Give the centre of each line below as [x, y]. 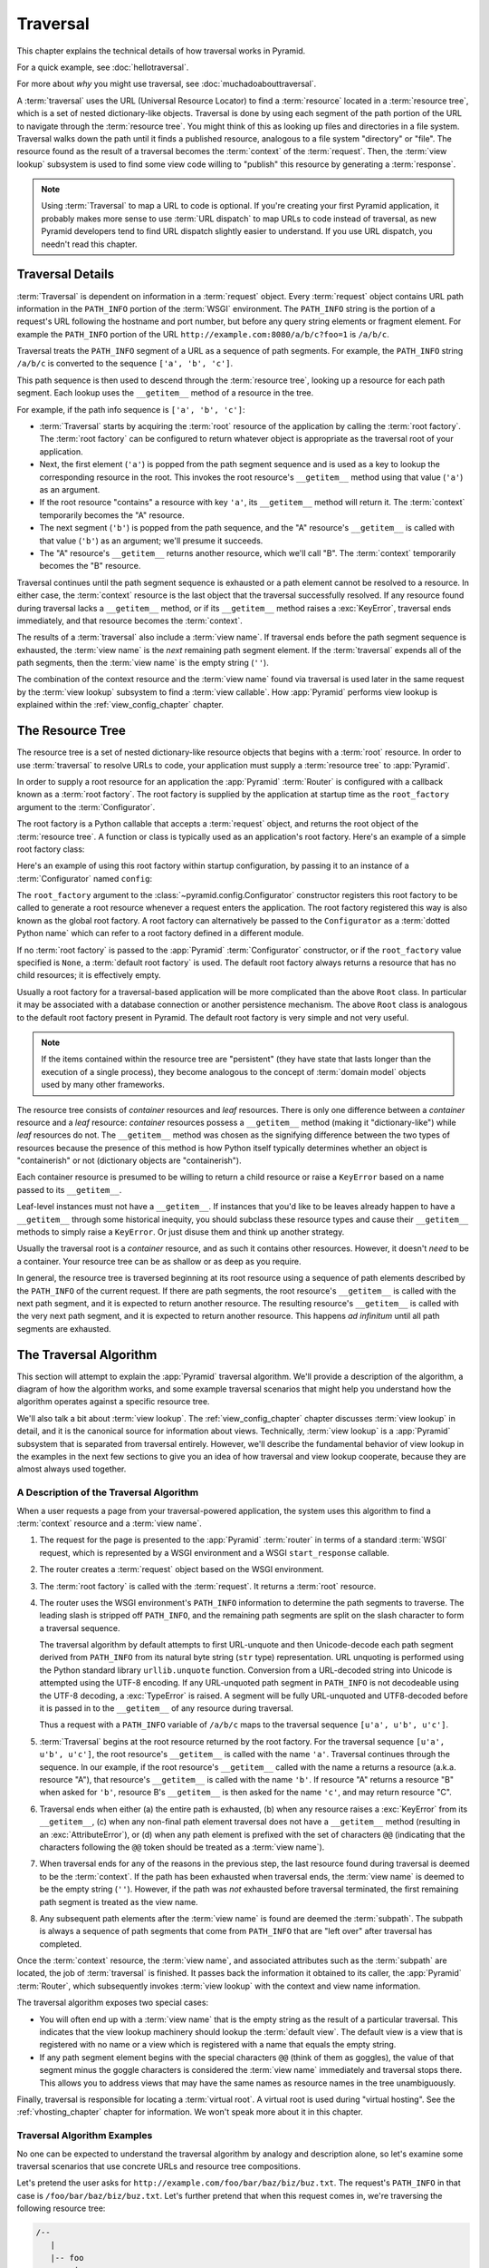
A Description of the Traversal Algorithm [108, 1492]
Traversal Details [66, 274]
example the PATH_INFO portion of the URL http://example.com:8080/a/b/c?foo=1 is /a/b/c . [203, 334]
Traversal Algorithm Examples [85, 2136]
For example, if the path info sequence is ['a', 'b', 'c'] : [131, 409]
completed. [60, 1944]
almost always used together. [72, 1469]
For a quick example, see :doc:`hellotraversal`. [103, 67]
